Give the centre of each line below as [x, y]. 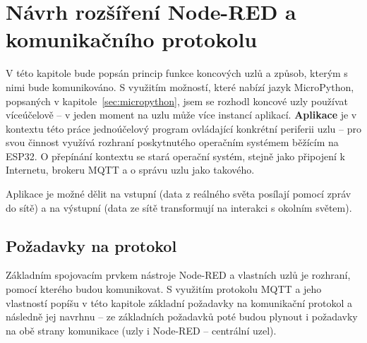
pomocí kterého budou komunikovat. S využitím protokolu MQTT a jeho [164, 289]
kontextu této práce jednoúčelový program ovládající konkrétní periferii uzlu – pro [183, 128]
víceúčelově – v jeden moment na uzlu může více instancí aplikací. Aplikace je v [181, 115]
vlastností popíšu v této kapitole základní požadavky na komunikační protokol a [179, 302]
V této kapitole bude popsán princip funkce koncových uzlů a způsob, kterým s [177, 73]
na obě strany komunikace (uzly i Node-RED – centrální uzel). [141, 330]
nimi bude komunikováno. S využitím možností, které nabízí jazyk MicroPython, [180, 86]
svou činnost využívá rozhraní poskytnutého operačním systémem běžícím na [172, 142]
